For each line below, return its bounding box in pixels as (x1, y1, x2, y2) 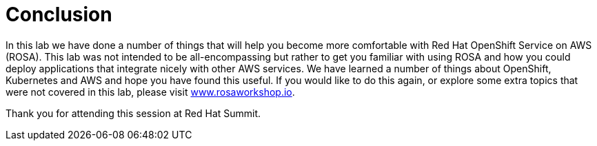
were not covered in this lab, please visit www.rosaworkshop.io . (6, 85, 295, 98)
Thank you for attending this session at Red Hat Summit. (6, 107, 261, 119)
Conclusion (6, 3, 112, 26)
